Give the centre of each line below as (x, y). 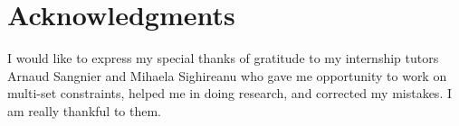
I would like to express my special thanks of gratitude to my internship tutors (223, 58)
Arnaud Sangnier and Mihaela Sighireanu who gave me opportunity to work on (227, 75)
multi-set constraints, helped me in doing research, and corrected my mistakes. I (229, 93)
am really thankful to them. (85, 110)
